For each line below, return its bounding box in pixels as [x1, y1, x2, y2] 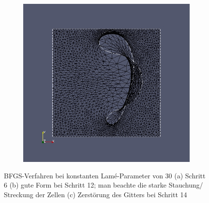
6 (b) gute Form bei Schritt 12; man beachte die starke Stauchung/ [4, 180, 203, 190]
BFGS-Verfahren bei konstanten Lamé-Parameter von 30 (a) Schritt [4, 170, 206, 180]
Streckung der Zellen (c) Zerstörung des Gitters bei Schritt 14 [4, 189, 187, 199]
